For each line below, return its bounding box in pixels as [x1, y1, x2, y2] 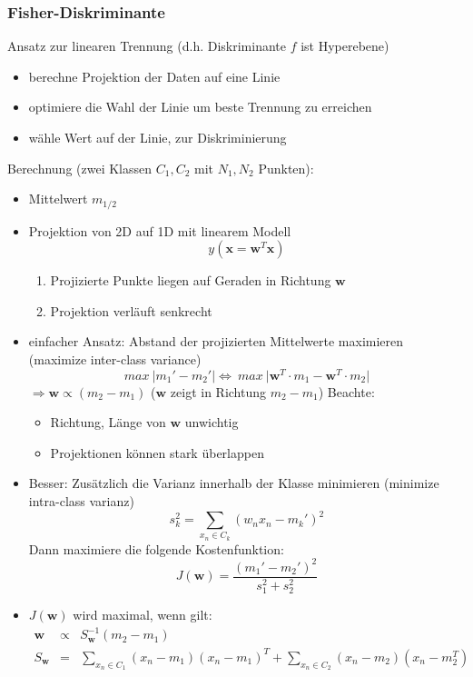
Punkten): [258, 158, 314, 177]
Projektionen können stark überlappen [50, 443, 264, 462]
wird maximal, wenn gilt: [73, 605, 212, 624]
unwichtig [184, 413, 239, 432]
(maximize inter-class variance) [28, 350, 202, 369]
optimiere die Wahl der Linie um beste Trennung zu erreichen [28, 97, 372, 116]
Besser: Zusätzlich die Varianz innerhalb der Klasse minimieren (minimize [28, 473, 439, 493]
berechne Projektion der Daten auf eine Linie [28, 66, 281, 85]
